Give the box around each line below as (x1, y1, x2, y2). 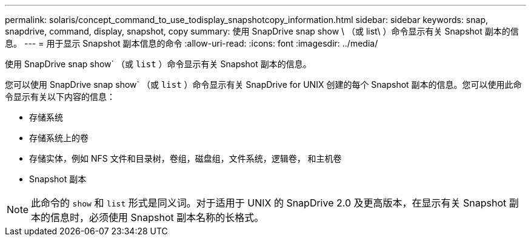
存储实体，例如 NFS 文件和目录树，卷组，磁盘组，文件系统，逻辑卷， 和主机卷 (29, 153, 342, 163)
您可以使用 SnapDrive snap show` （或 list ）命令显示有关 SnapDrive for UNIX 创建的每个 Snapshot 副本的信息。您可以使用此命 (5, 79, 522, 90)
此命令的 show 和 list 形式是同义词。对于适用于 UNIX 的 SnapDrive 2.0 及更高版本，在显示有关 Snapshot (31, 197, 507, 209)
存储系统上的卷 (29, 133, 88, 143)
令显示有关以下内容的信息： (5, 91, 115, 102)
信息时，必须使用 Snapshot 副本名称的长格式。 (50, 211, 264, 223)
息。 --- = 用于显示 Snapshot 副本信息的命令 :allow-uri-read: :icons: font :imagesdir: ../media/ (5, 38, 378, 48)
